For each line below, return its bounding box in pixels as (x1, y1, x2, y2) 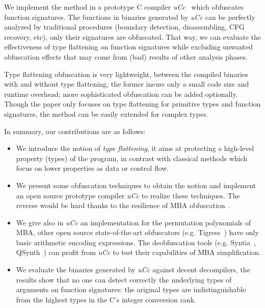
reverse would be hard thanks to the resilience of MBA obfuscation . (16, 200, 231, 211)
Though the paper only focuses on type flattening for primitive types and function (4, 98, 261, 109)
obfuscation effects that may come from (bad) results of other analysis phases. (4, 51, 248, 62)
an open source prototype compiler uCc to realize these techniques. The (16, 190, 240, 200)
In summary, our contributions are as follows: (4, 125, 146, 136)
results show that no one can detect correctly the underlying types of (16, 274, 232, 285)
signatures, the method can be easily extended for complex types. (4, 108, 208, 119)
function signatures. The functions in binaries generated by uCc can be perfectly (4, 11, 255, 22)
